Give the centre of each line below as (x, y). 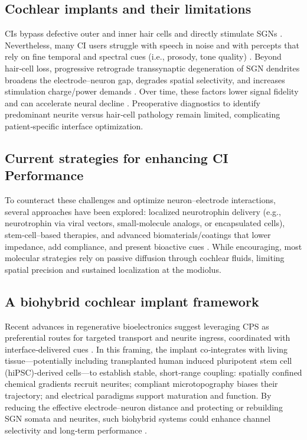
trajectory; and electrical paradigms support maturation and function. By (138, 395)
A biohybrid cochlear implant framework (132, 301)
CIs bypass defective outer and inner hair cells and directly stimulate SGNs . (144, 33)
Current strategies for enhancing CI (117, 157)
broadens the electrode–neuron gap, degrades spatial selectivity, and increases (145, 79)
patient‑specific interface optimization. (74, 126)
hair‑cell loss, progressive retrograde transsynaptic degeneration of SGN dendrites (152, 68)
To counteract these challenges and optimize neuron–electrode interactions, (140, 200)
